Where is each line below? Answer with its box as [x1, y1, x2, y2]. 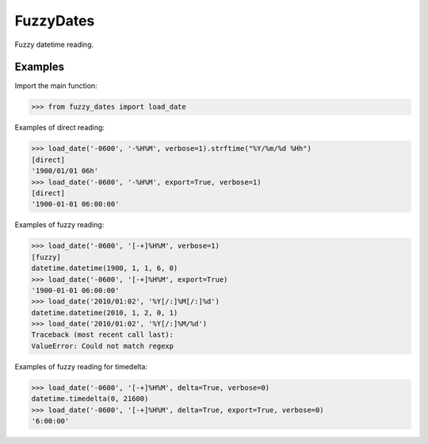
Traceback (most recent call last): [31, 330, 174, 339]
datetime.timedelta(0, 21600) [31, 394, 149, 403]
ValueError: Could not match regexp [31, 342, 174, 350]
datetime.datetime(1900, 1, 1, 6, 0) [31, 264, 178, 273]
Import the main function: [14, 81, 98, 91]
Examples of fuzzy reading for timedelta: [14, 361, 148, 371]
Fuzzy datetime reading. [14, 40, 94, 49]
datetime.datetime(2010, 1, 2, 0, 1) [31, 308, 178, 317]
